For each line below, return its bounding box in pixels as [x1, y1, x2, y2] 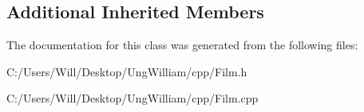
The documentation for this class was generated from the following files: [6, 37, 358, 53]
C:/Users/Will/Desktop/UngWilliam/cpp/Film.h [6, 63, 247, 79]
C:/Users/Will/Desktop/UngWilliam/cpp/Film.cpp [6, 90, 259, 106]
